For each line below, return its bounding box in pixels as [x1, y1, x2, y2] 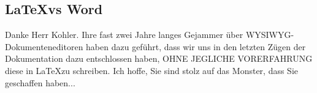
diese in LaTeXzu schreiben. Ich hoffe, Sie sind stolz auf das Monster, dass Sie [5, 64, 299, 76]
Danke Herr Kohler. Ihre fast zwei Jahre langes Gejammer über [5, 28, 243, 41]
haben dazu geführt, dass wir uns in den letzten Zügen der [86, 40, 306, 53]
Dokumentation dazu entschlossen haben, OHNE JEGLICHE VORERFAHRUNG [5, 52, 313, 65]
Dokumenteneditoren [5, 40, 83, 53]
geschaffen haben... [5, 76, 75, 89]
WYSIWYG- [245, 28, 294, 41]
